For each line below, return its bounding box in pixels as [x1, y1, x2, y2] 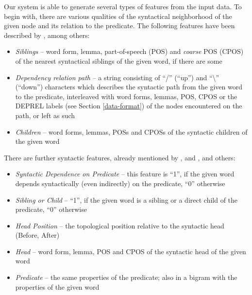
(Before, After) [15, 230, 60, 240]
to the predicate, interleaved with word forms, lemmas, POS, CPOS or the [15, 91, 237, 101]
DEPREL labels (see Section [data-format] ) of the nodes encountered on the [15, 101, 242, 111]
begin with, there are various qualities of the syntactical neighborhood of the [4, 11, 232, 21]
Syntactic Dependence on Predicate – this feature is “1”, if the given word [15, 169, 235, 179]
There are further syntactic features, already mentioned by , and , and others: [4, 152, 235, 162]
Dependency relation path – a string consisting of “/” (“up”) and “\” [15, 72, 219, 82]
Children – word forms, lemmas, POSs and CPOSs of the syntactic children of [15, 126, 248, 137]
